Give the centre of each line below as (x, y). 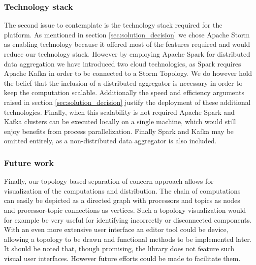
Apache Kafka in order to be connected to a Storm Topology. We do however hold (128, 73)
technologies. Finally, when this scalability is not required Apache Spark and (119, 112)
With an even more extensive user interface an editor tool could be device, (116, 229)
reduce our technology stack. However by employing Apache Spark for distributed (127, 54)
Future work (29, 162)
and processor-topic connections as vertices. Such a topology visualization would (125, 210)
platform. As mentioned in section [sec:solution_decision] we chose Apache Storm (127, 34)
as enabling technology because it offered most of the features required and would (127, 44)
